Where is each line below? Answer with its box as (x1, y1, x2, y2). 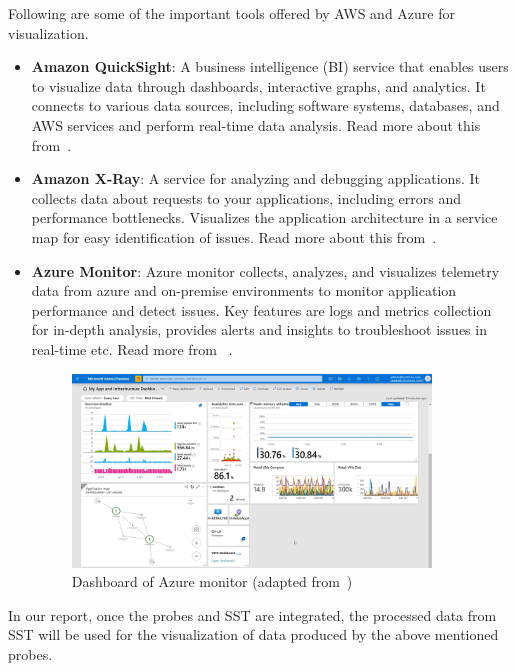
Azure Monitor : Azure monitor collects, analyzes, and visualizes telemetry (31, 260, 500, 281)
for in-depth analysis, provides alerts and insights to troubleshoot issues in (31, 319, 487, 340)
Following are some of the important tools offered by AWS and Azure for (8, 3, 455, 23)
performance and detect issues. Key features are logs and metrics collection (31, 299, 492, 320)
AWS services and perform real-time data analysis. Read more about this (31, 114, 481, 135)
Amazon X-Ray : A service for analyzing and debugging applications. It (31, 168, 480, 189)
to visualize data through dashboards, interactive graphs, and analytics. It (31, 75, 486, 96)
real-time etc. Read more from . (31, 338, 233, 359)
